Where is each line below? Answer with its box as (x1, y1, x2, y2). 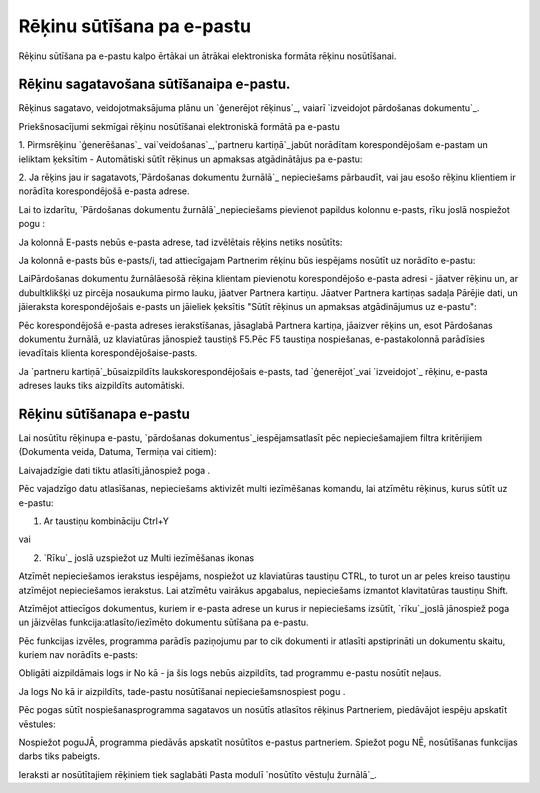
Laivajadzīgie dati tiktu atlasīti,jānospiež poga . (18, 464, 211, 476)
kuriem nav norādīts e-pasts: (18, 649, 139, 661)
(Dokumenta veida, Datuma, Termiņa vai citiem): (18, 446, 217, 458)
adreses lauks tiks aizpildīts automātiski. (18, 380, 185, 392)
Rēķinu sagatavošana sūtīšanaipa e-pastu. (18, 76, 291, 93)
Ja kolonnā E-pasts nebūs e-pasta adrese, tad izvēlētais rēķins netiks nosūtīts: (18, 236, 343, 248)
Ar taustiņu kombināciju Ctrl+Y (43, 515, 169, 527)
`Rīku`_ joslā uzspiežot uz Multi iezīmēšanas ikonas (43, 551, 255, 564)
